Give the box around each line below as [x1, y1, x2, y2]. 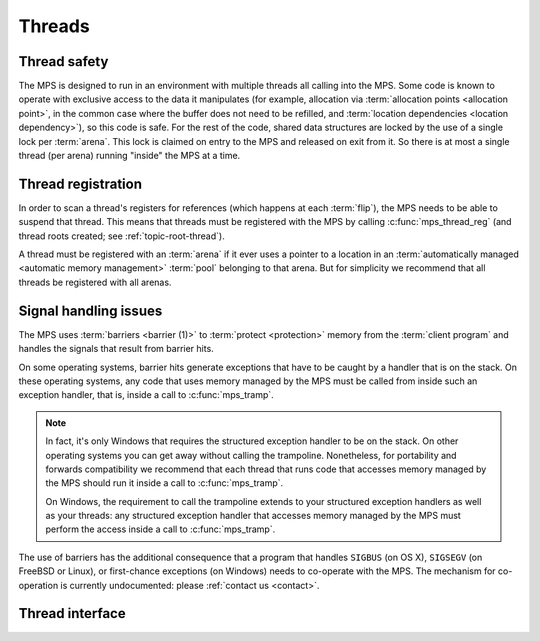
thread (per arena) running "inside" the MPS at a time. [18, 150, 241, 162]
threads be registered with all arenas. [18, 276, 172, 288]
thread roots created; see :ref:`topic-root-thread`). [18, 230, 225, 242]
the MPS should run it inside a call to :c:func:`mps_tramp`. [45, 477, 284, 489]
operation [18, 579, 59, 591]
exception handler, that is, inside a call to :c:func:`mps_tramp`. [18, 389, 274, 401]
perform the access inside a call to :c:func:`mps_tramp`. [45, 523, 276, 535]
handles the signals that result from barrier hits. [18, 343, 214, 355]
